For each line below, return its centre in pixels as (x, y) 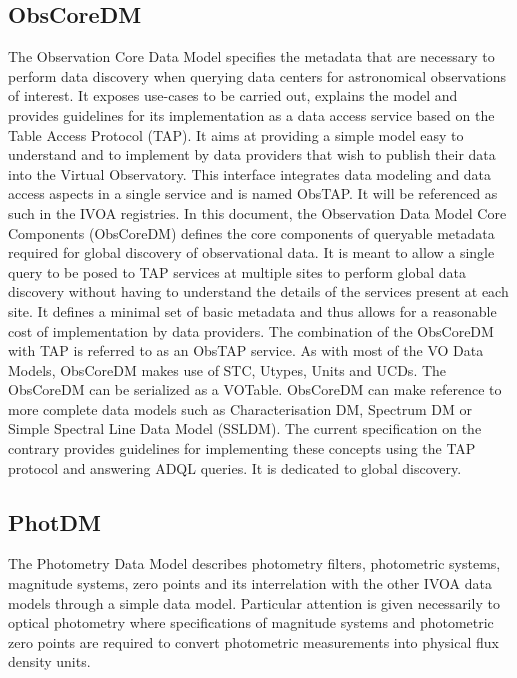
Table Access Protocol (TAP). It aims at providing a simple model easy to (236, 134)
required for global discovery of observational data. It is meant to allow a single (251, 252)
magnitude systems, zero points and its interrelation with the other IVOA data (250, 583)
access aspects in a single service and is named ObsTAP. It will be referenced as (253, 193)
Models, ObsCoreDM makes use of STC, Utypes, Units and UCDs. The (227, 369)
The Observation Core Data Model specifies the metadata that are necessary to (251, 56)
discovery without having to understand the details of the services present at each (258, 291)
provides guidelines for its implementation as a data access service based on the (251, 114)
